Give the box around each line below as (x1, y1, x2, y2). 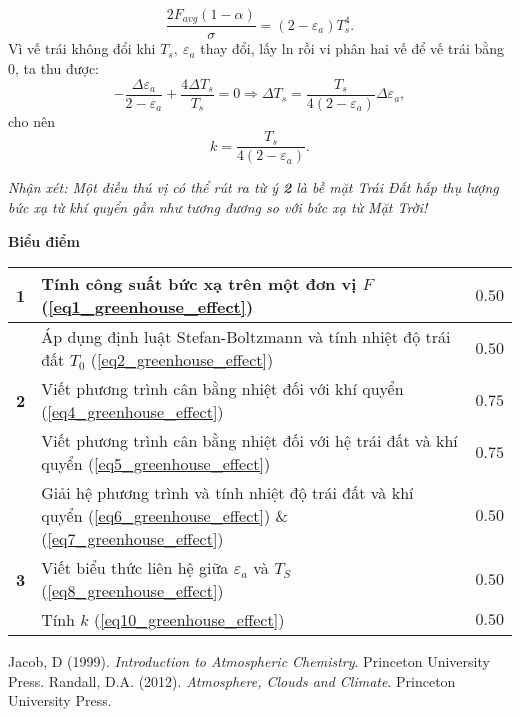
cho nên (8, 110, 56, 131)
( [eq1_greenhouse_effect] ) (41, 295, 254, 319)
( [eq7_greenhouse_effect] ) (41, 527, 224, 551)
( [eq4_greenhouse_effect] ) (41, 400, 224, 424)
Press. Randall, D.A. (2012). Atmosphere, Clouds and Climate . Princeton (8, 670, 456, 691)
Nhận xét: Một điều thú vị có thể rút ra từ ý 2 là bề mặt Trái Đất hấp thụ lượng (8, 177, 499, 198)
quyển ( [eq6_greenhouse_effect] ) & (41, 504, 289, 528)
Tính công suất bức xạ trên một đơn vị (41, 272, 357, 296)
